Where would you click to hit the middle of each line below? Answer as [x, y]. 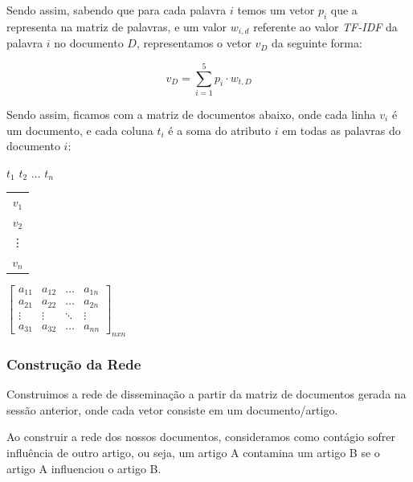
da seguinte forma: [317, 43]
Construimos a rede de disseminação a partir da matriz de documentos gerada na [206, 394]
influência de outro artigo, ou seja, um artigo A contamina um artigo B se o [193, 453]
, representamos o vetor [194, 43]
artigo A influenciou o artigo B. [84, 468]
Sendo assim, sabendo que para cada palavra [117, 10]
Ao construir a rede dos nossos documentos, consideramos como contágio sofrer [201, 437]
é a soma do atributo [219, 130]
